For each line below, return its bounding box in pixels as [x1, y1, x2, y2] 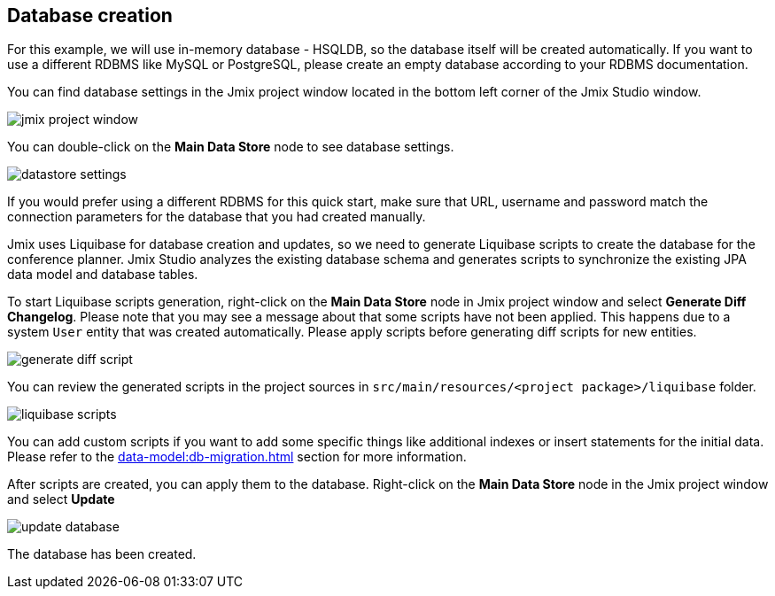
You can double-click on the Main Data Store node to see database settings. [7, 139, 454, 155]
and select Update [7, 492, 115, 507]
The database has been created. [7, 546, 197, 562]
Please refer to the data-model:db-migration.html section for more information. [7, 449, 467, 465]
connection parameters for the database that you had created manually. [7, 209, 426, 225]
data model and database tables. [7, 267, 198, 283]
